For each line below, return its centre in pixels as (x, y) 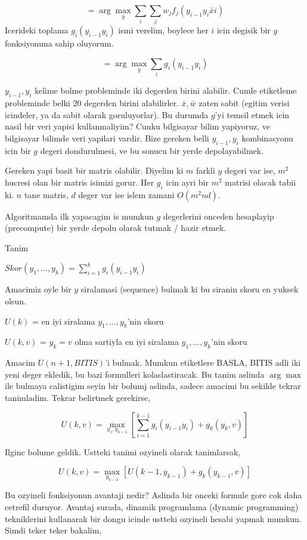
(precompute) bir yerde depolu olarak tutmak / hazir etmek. (116, 228)
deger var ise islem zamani (126, 194)
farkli (205, 170)
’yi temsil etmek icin (252, 114)
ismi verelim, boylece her (163, 30)
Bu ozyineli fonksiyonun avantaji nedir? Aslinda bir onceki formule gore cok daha (153, 495)
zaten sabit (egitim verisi (244, 103)
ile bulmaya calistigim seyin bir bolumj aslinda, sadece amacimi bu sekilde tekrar (153, 386)
